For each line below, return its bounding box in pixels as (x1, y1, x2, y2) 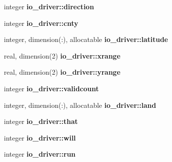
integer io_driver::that (4, 116, 78, 126)
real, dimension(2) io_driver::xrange (4, 50, 121, 61)
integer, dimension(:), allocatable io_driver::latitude (4, 34, 168, 44)
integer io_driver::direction (4, 1, 94, 11)
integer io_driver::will (4, 132, 76, 142)
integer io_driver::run (4, 149, 76, 159)
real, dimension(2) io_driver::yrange (4, 67, 121, 77)
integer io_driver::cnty (4, 18, 78, 28)
